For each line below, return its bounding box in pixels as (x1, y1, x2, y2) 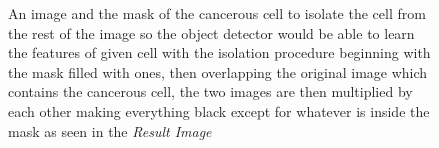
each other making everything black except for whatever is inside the (8, 100, 430, 121)
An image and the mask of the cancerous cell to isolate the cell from (8, 3, 426, 23)
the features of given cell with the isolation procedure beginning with (8, 42, 431, 63)
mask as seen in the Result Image (8, 120, 212, 141)
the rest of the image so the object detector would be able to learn (8, 22, 415, 43)
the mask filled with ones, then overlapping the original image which (8, 61, 428, 82)
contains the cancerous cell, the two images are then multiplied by (8, 81, 413, 102)
